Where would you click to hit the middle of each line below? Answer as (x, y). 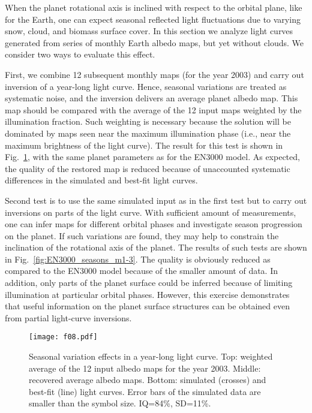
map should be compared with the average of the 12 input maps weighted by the (153, 109)
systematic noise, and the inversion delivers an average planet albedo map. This (151, 98)
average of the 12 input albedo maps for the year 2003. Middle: (145, 368)
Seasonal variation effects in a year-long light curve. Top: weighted (151, 356)
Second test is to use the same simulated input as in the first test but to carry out (156, 200)
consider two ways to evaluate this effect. (80, 54)
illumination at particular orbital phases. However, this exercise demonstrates (147, 294)
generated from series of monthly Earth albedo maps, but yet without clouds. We (154, 42)
